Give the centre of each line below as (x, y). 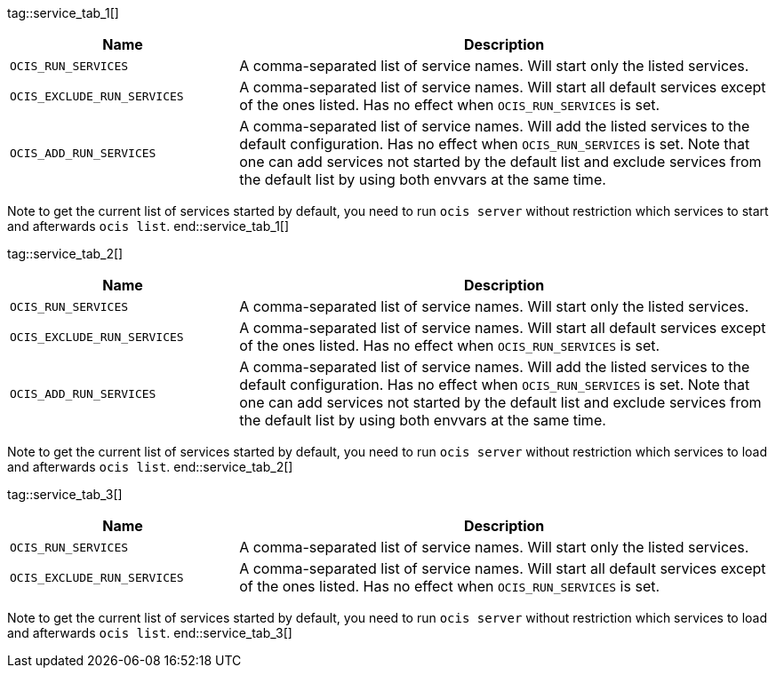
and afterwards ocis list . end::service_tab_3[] (150, 633)
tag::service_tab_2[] (65, 254)
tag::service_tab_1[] (63, 13)
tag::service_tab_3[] (65, 494)
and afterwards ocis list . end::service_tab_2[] (150, 467)
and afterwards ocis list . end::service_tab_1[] (148, 226)
